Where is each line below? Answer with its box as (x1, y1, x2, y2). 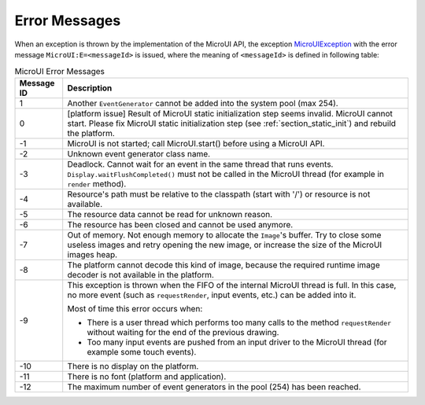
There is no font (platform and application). (67, 370, 227, 381)
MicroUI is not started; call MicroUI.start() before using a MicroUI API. (67, 138, 325, 149)
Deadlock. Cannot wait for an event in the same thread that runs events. (67, 158, 334, 169)
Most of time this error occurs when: (67, 303, 203, 314)
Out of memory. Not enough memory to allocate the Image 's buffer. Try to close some (67, 229, 382, 240)
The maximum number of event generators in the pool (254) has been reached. (67, 381, 361, 392)
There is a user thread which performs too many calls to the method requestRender (87, 317, 392, 328)
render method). (67, 178, 127, 189)
